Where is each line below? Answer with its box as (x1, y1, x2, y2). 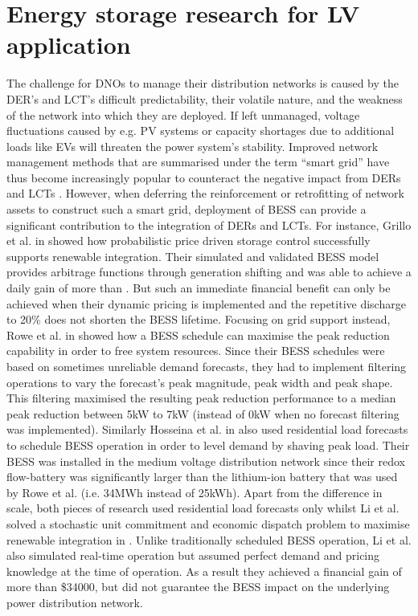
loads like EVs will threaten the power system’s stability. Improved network (6, 137, 379, 154)
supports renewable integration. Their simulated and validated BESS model (6, 247, 379, 264)
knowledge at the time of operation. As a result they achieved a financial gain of (6, 562, 402, 579)
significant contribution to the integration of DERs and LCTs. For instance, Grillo (6, 216, 412, 233)
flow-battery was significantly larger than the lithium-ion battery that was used (6, 468, 398, 485)
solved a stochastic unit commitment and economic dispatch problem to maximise (6, 515, 410, 532)
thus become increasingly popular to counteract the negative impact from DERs (6, 169, 401, 186)
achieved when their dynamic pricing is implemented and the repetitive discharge (6, 295, 406, 312)
